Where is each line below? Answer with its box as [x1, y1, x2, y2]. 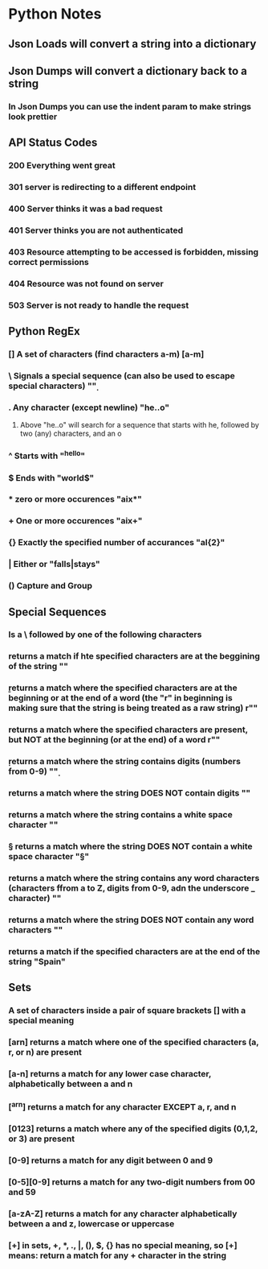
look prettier [8, 110, 58, 122]
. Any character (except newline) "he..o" [8, 402, 170, 413]
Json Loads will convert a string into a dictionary [8, 37, 257, 51]
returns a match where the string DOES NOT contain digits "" [8, 787, 251, 799]
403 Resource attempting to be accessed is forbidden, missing [8, 246, 259, 258]
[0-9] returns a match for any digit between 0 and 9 [8, 1155, 213, 1166]
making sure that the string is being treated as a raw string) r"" [8, 702, 258, 713]
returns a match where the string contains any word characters [8, 872, 260, 883]
